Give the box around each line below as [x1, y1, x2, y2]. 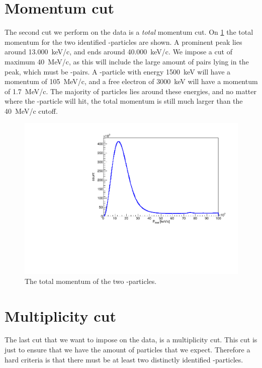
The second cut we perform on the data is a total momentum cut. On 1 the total [5, 27, 253, 37]
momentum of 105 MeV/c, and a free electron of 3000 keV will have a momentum [5, 76, 258, 87]
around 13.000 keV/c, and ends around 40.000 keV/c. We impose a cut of [5, 46, 232, 57]
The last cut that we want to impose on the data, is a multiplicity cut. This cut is [5, 334, 257, 345]
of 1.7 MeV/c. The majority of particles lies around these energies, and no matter [5, 86, 256, 96]
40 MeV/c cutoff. [5, 105, 58, 116]
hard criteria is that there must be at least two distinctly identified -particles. [5, 354, 243, 364]
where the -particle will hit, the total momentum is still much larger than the [5, 96, 243, 106]
